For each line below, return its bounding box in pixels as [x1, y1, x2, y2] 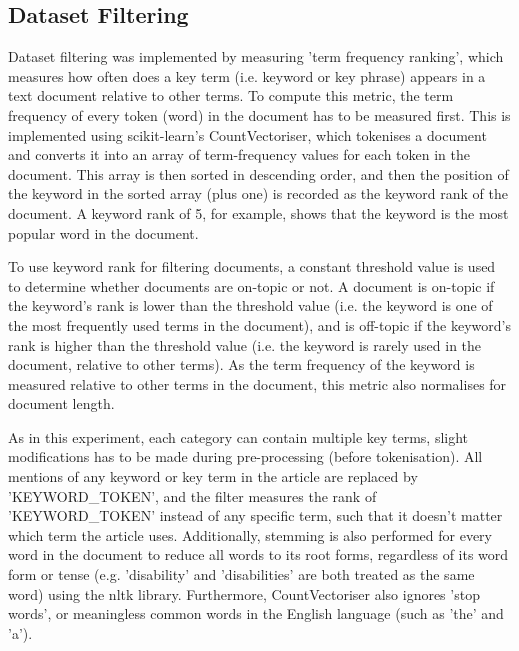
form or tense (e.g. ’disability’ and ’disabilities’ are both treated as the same [8, 564, 475, 585]
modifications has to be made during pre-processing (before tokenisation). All [8, 446, 483, 467]
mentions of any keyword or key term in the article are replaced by [8, 466, 418, 487]
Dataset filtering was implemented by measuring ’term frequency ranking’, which [8, 46, 504, 67]
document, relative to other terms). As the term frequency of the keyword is [8, 354, 475, 375]
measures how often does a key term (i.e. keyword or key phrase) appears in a [8, 65, 486, 86]
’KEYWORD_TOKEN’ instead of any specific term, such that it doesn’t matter [8, 505, 503, 526]
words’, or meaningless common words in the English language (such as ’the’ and [8, 603, 504, 624]
